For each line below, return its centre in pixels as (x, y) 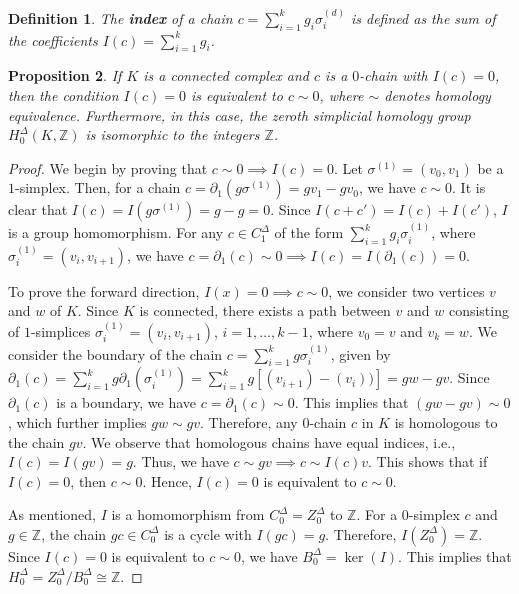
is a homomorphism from (188, 514)
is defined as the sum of (423, 17)
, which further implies (77, 422)
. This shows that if (428, 461)
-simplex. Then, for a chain (98, 187)
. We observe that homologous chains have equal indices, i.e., (269, 441)
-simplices (60, 330)
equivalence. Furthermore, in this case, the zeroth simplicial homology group (239, 114)
